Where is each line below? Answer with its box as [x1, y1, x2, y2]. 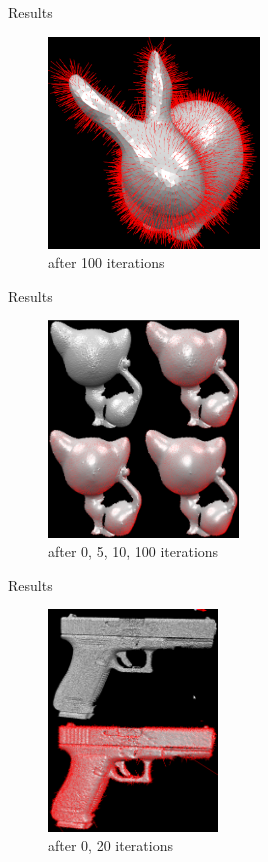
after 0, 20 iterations [48, 835, 173, 856]
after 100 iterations [48, 252, 165, 273]
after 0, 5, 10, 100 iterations [48, 541, 219, 562]
